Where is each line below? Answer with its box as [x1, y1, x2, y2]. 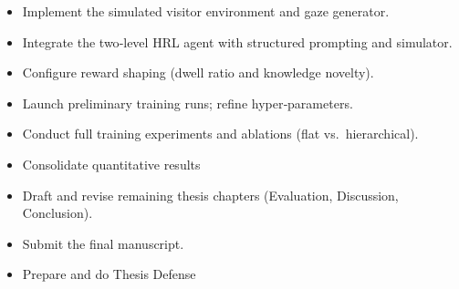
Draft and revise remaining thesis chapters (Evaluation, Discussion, [22, 185, 399, 204]
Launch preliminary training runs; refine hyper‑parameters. [22, 93, 353, 112]
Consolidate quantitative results [22, 154, 201, 173]
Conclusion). [22, 203, 93, 222]
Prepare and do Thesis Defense [22, 264, 196, 284]
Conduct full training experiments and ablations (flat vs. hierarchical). [22, 124, 419, 143]
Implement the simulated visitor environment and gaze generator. [22, 2, 390, 20]
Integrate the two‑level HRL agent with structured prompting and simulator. [22, 32, 453, 51]
